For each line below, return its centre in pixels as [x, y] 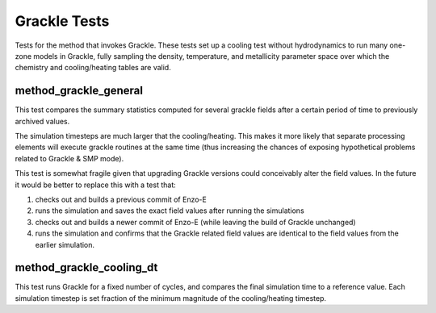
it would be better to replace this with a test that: [96, 185]
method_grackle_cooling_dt [86, 267]
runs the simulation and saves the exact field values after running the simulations [170, 211]
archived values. [42, 121]
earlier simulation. [65, 244]
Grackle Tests [62, 21]
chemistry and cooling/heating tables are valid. [93, 68]
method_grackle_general [79, 91]
